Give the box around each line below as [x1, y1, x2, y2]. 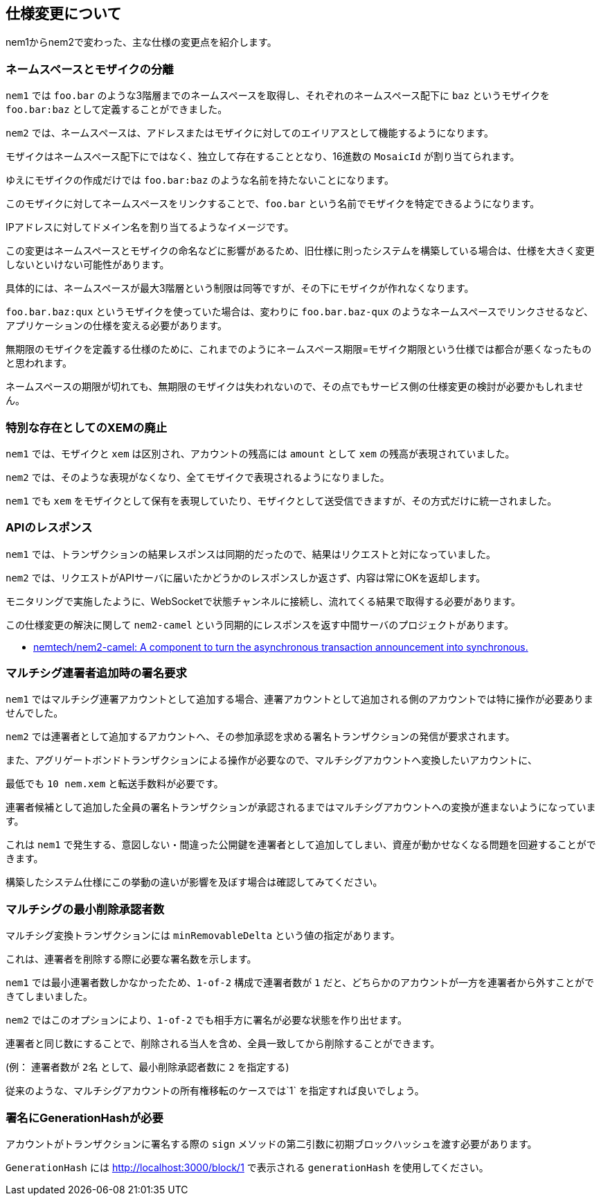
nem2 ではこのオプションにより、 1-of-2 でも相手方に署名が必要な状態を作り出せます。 [6, 1014, 407, 1026]
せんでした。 [6, 707, 64, 719]
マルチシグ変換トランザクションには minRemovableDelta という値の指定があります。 [6, 929, 400, 942]
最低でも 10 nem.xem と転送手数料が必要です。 [6, 778, 224, 790]
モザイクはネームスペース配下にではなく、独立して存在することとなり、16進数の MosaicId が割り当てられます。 [6, 150, 520, 163]
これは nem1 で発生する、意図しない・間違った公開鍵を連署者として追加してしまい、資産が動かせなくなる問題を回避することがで [6, 839, 596, 851]
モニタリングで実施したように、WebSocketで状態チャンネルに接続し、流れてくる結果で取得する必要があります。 [6, 595, 521, 607]
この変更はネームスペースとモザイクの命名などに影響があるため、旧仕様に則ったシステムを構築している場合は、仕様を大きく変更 [6, 245, 595, 257]
